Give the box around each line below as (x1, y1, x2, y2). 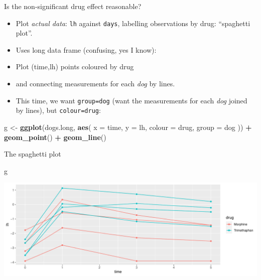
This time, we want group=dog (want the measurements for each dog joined (16, 95, 247, 105)
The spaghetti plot (4, 149, 61, 159)
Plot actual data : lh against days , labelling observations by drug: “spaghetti (16, 18, 250, 28)
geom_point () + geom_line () (4, 131, 106, 142)
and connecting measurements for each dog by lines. (16, 78, 175, 89)
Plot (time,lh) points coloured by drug (16, 61, 134, 72)
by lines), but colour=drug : (16, 105, 101, 115)
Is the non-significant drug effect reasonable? (4, 1, 142, 11)
